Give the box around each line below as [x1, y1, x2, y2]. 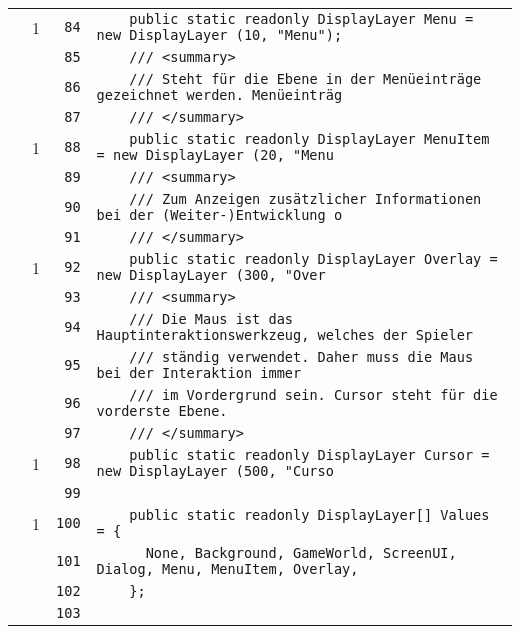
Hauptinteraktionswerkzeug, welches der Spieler [96, 327, 474, 343]
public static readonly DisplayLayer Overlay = [129, 251, 498, 267]
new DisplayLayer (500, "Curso [96, 463, 334, 479]
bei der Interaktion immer [96, 365, 302, 381]
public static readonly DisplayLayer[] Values [129, 507, 490, 523]
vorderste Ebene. [96, 403, 228, 419]
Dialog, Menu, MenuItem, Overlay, [96, 561, 359, 577]
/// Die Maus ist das [129, 311, 294, 327]
